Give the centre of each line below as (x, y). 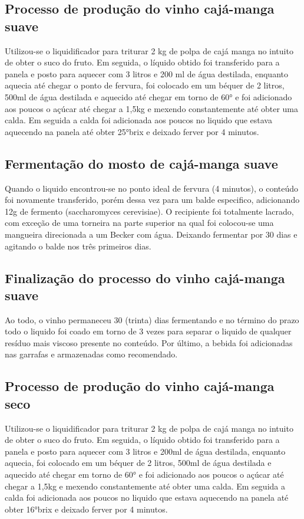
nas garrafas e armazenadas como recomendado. (91, 354)
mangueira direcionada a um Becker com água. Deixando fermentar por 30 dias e (151, 234)
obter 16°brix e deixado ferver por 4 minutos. (86, 509)
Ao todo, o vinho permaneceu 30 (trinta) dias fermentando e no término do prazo (152, 319)
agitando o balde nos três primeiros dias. (78, 246)
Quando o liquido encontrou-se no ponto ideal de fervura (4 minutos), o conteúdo (152, 188)
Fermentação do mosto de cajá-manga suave (141, 163)
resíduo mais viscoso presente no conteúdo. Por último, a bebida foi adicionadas (149, 342)
